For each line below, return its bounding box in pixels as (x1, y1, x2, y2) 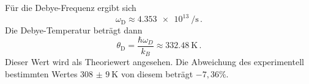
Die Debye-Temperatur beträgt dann (5, 24, 143, 37)
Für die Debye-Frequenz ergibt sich (5, 1, 136, 13)
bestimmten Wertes (5, 67, 78, 80)
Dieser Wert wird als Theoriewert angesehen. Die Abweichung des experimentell (5, 55, 304, 68)
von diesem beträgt (121, 67, 193, 80)
